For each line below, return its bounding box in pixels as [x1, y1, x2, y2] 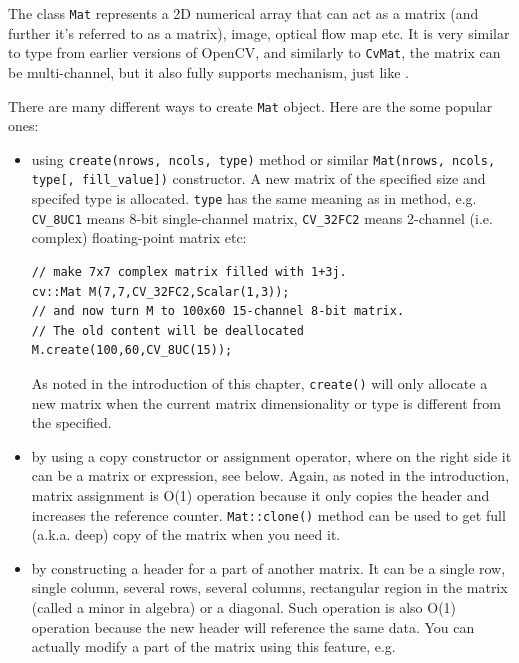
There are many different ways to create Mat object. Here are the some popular [8, 95, 493, 116]
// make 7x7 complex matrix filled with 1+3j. [31, 264, 347, 279]
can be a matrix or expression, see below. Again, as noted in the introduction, [31, 465, 510, 486]
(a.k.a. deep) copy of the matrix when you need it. [31, 524, 341, 545]
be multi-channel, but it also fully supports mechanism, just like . [8, 61, 410, 82]
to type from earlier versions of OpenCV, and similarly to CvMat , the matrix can [8, 42, 501, 63]
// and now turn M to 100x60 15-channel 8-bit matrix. [31, 304, 405, 319]
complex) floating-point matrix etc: [31, 227, 247, 248]
